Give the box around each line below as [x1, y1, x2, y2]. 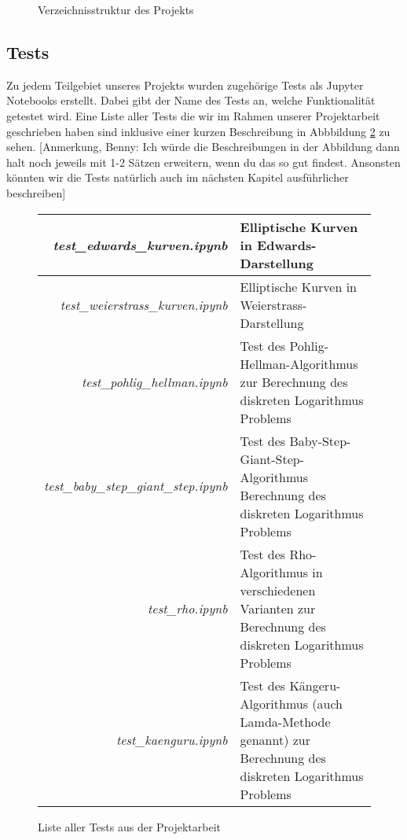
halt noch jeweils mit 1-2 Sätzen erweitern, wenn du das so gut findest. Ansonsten [6, 153, 401, 170]
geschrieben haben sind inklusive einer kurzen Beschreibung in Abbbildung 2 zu [6, 123, 390, 139]
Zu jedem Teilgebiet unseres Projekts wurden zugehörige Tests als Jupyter [6, 76, 364, 93]
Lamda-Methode [240, 712, 331, 731]
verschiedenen [240, 580, 316, 599]
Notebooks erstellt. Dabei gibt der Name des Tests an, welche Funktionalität [6, 92, 376, 109]
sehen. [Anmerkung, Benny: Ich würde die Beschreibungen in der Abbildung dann [6, 138, 400, 155]
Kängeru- [289, 676, 341, 694]
